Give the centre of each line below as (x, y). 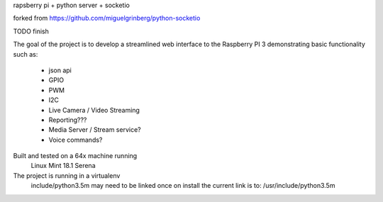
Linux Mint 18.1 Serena (63, 166)
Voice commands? (76, 140)
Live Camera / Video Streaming (94, 110)
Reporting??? (68, 120)
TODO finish (31, 31)
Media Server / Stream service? (95, 130)
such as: (26, 54)
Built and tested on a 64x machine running (75, 156)
